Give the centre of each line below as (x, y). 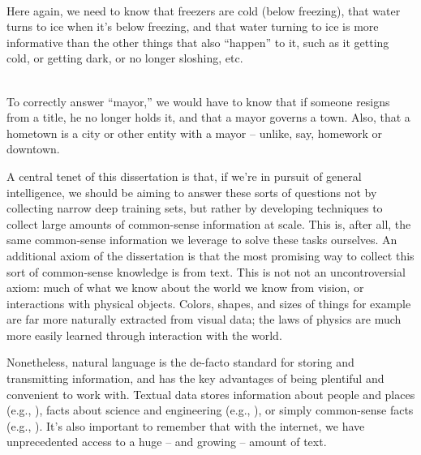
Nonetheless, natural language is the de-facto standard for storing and (180, 362)
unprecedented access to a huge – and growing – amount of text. (167, 442)
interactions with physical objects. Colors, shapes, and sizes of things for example (209, 303)
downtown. (33, 149)
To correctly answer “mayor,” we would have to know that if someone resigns (198, 101)
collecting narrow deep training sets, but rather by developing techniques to (195, 208)
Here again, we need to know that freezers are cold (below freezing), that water (204, 10)
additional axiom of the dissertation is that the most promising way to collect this (210, 255)
